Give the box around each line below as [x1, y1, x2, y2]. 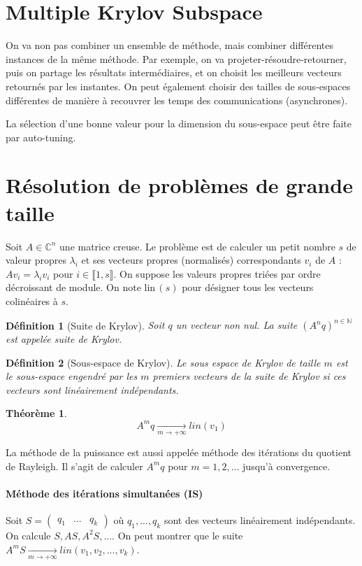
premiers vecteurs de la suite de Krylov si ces [152, 369, 346, 383]
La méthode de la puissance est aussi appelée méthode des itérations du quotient [6, 444, 352, 459]
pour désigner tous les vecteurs [182, 280, 314, 295]
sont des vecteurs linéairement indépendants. [164, 512, 356, 527]
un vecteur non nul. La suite [175, 318, 298, 332]
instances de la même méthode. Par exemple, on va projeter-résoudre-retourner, [6, 51, 347, 66]
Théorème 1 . [6, 406, 67, 420]
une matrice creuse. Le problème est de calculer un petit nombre [59, 239, 335, 253]
